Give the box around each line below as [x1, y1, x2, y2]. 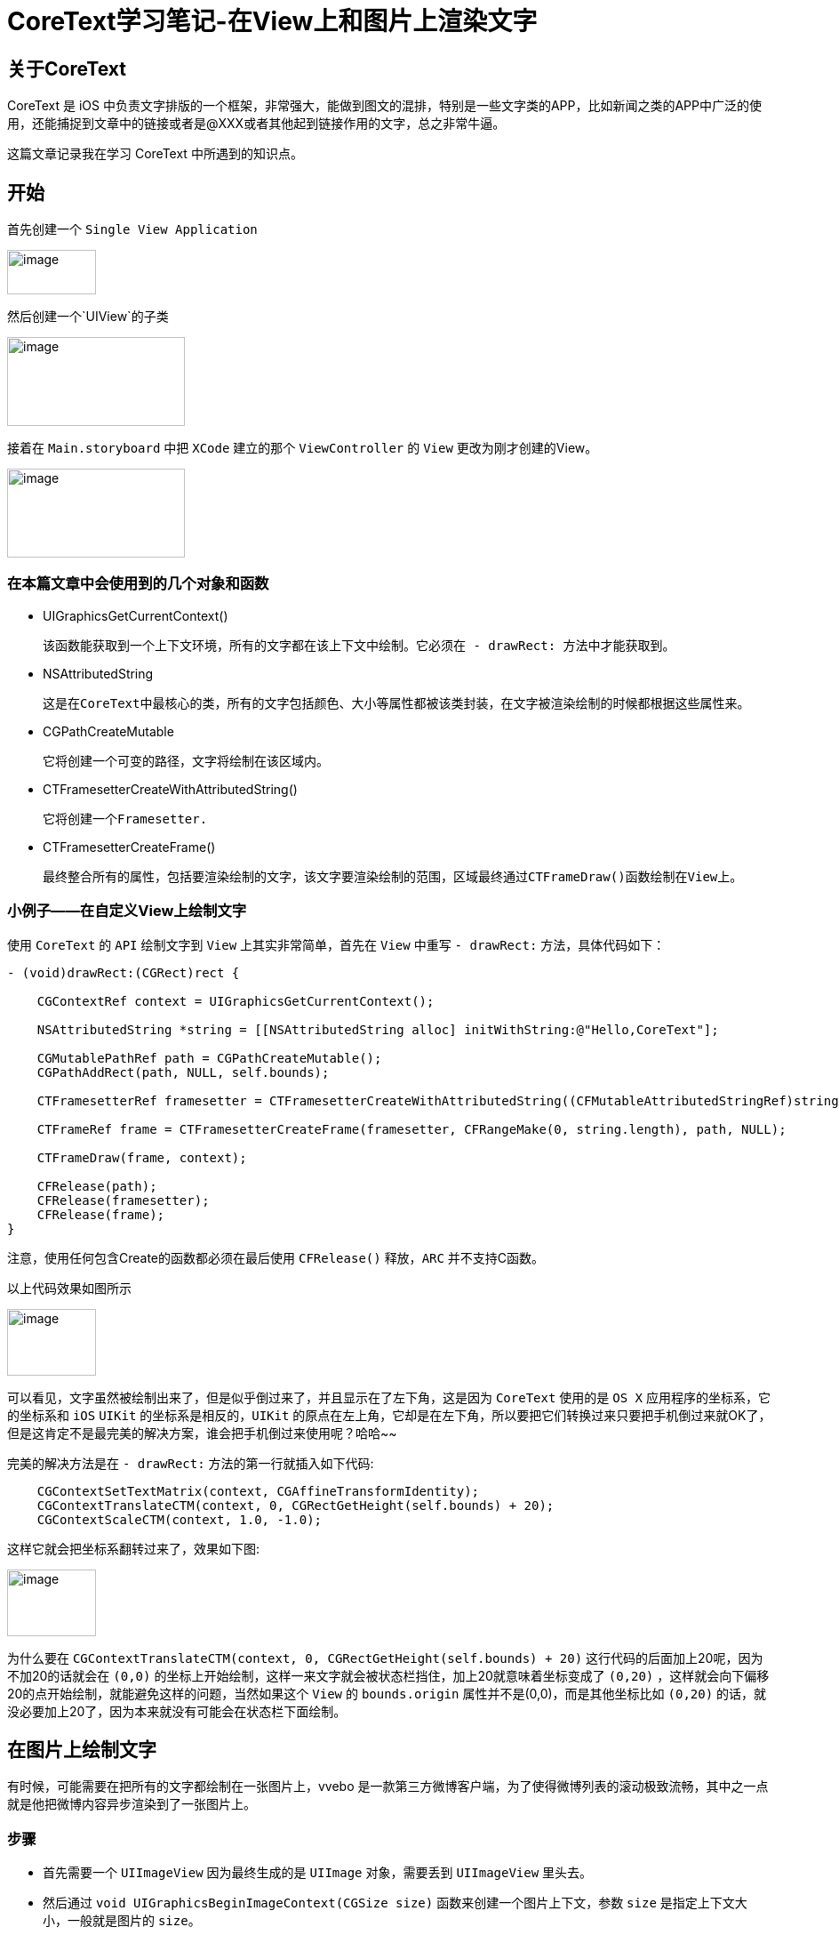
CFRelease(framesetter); [36, 1192, 210, 1208]
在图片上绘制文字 [7, 1738, 156, 1761]
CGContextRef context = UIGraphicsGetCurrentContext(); [36, 993, 435, 1008]
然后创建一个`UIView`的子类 [7, 309, 169, 325]
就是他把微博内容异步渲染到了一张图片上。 [7, 1796, 256, 1812]
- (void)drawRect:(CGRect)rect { [7, 965, 240, 980]
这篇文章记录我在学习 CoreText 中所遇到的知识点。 [7, 146, 303, 162]
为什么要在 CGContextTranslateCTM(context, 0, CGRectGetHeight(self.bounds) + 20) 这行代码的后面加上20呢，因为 [7, 1650, 763, 1666]
